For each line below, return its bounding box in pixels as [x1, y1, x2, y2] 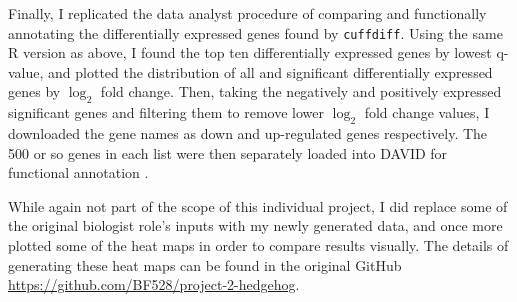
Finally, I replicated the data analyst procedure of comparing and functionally [8, 3, 487, 23]
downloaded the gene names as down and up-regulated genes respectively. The [8, 123, 488, 144]
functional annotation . [8, 162, 149, 183]
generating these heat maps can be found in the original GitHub [8, 254, 402, 275]
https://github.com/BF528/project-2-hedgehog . [8, 274, 300, 295]
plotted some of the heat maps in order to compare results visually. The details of [8, 235, 509, 255]
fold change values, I [364, 102, 490, 123]
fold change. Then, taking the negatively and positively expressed [100, 81, 502, 102]
